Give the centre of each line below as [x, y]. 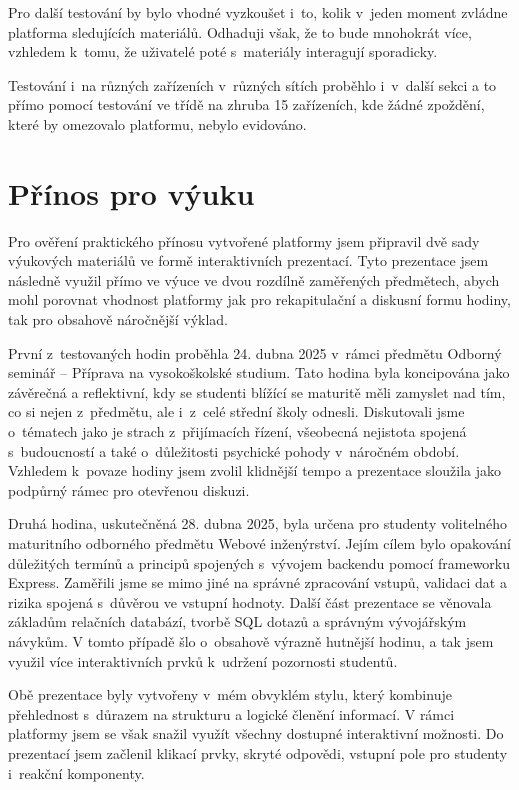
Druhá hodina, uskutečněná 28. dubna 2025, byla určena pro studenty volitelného [258, 523]
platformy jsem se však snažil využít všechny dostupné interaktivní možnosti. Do [256, 733]
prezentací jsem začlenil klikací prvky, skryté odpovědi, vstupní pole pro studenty [258, 752]
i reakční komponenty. [76, 772]
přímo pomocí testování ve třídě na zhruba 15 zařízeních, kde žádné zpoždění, [246, 104]
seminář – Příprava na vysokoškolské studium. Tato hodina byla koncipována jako [259, 372]
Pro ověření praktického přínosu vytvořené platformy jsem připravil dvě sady [244, 240]
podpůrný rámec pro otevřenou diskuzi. [129, 489]
